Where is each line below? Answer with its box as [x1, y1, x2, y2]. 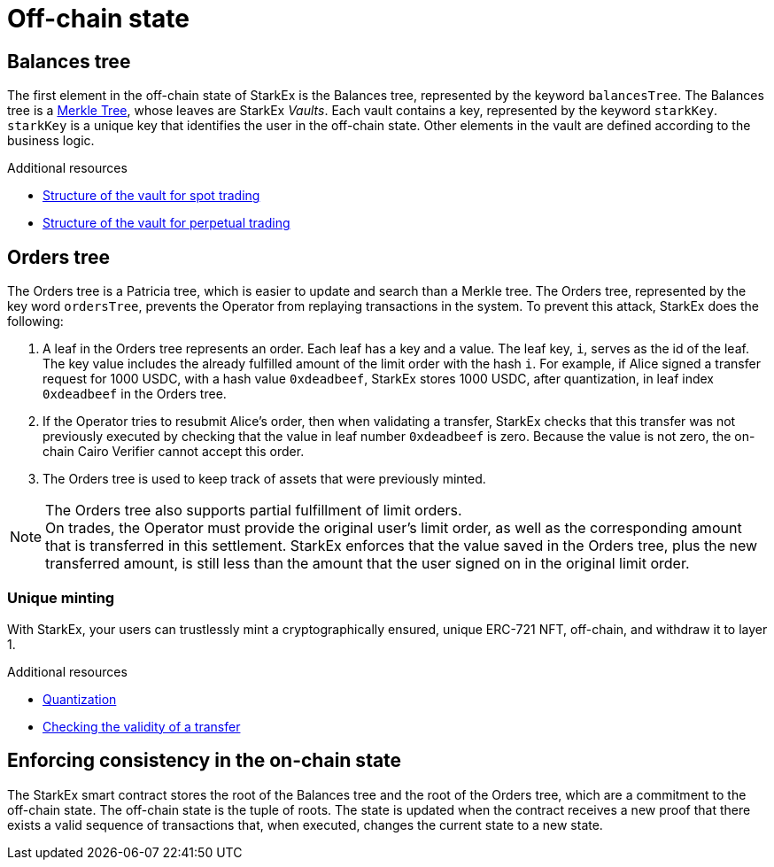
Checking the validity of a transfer [43, 718, 241, 734]
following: [7, 314, 64, 329]
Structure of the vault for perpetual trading [43, 215, 290, 231]
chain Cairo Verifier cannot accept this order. [43, 444, 305, 460]
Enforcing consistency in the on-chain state [7, 749, 402, 772]
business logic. [7, 133, 95, 149]
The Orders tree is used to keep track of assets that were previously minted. [43, 471, 486, 487]
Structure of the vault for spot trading [43, 188, 260, 204]
